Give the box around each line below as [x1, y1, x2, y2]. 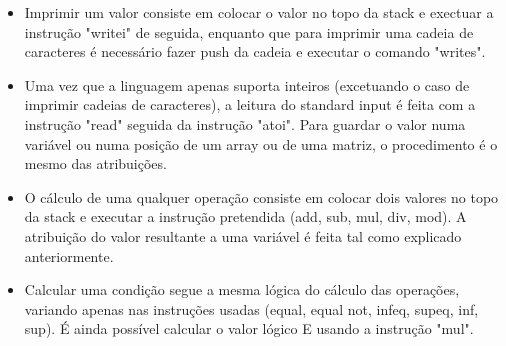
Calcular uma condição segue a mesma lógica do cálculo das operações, [24, 279, 460, 300]
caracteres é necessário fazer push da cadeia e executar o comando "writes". [24, 41, 486, 62]
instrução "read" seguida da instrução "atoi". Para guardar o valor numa [24, 113, 466, 134]
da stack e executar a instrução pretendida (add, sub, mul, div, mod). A [24, 206, 467, 227]
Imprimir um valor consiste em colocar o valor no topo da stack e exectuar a [24, 2, 494, 22]
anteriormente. [24, 245, 114, 266]
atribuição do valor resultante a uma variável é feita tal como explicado [24, 225, 462, 246]
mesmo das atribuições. [24, 153, 167, 174]
